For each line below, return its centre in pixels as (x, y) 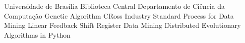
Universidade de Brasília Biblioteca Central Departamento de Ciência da (115, 6)
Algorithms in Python (37, 34)
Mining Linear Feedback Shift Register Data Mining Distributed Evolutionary (122, 25)
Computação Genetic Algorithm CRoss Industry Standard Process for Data (119, 15)
